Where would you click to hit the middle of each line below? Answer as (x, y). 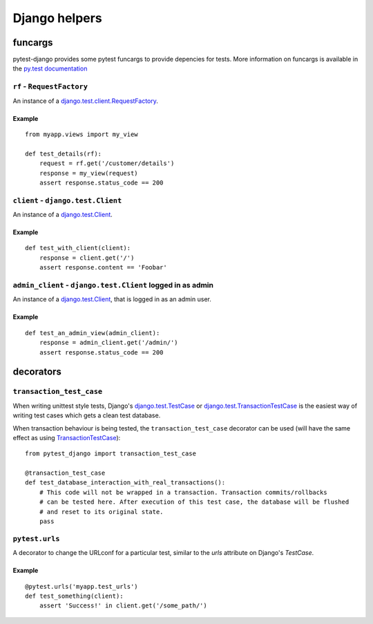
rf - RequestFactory (50, 86)
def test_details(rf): (64, 153)
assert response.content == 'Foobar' (103, 267)
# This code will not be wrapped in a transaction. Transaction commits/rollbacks (183, 492)
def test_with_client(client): (78, 248)
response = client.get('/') (87, 258)
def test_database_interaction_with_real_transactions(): (125, 483)
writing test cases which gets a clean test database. (87, 415)
